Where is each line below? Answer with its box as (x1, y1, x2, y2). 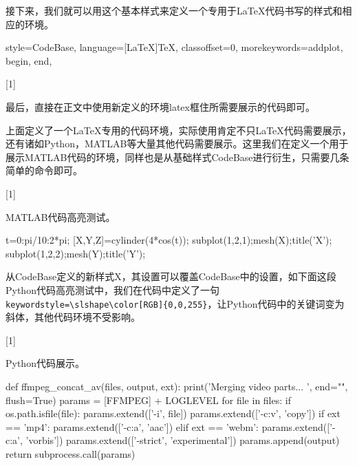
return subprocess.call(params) (6, 446, 136, 460)
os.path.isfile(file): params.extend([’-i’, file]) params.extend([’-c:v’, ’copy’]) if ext (6, 406, 340, 421)
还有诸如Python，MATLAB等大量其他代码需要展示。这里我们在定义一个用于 (6, 136, 349, 151)
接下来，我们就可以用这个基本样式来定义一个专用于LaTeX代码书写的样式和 (6, 3, 343, 17)
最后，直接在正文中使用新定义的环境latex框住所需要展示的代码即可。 (6, 99, 315, 114)
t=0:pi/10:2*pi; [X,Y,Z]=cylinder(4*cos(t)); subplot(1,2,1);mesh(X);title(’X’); (6, 233, 332, 247)
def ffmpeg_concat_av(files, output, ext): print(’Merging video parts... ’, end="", (6, 379, 348, 393)
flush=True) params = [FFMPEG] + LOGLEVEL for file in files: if (6, 392, 291, 407)
